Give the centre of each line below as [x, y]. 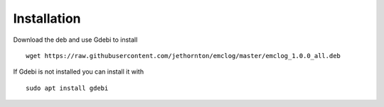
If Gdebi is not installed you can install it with [79, 72]
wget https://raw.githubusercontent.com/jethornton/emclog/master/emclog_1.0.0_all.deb [183, 56]
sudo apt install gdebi [67, 88]
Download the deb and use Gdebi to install [75, 40]
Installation [47, 18]
